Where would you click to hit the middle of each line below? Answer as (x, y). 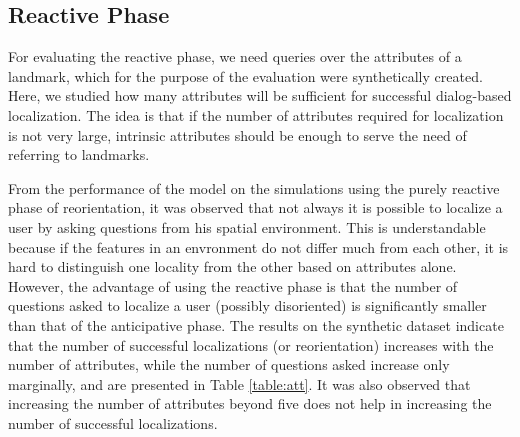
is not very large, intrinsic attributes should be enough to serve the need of (237, 134)
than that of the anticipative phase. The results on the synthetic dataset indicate (256, 324)
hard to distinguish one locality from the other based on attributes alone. (232, 266)
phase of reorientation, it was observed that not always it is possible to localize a (255, 207)
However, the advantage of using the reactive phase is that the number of (233, 285)
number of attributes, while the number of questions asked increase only (229, 364)
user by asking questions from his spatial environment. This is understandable (247, 226)
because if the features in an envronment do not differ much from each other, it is (258, 246)
